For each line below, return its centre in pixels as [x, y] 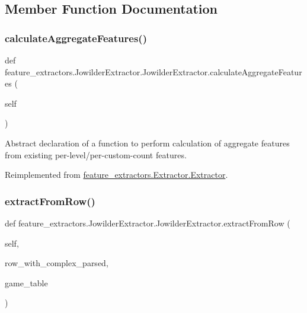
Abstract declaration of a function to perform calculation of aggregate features [147, 143]
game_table [26, 282]
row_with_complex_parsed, [57, 263]
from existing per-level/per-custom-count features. [96, 154]
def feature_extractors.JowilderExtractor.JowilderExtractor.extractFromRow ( [148, 223]
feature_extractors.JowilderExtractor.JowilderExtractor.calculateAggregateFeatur [153, 71]
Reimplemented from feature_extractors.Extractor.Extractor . [116, 175]
